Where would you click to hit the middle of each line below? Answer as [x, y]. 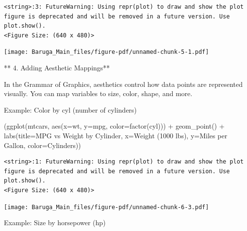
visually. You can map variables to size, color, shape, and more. [98, 93]
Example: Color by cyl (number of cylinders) [70, 109]
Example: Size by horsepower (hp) [55, 223]
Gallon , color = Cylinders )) [42, 145]
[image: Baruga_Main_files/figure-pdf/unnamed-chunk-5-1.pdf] [107, 52]
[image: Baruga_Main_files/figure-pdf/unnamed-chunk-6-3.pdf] [107, 207]
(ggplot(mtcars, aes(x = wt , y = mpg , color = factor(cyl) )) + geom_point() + [114, 126]
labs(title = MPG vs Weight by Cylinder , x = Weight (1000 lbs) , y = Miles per [116, 135]
